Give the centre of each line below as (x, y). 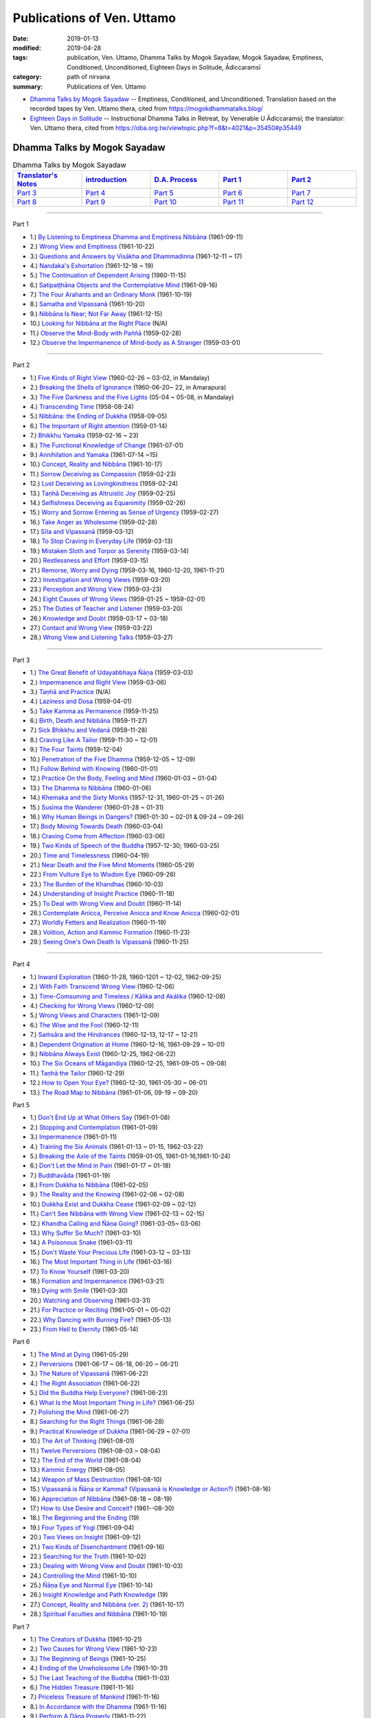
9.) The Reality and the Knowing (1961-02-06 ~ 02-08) (107, 1194)
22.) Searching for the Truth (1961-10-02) (88, 1556)
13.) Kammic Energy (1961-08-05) (77, 1470)
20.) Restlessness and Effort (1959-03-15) (89, 561)
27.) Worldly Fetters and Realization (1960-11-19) (98, 923)
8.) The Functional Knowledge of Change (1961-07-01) (106, 445)
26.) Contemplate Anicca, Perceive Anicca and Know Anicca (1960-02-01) (135, 913)
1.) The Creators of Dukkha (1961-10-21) (86, 1640)
